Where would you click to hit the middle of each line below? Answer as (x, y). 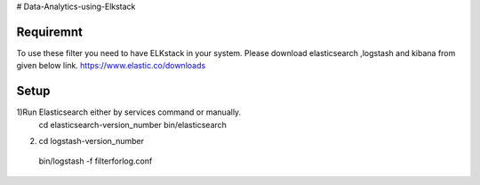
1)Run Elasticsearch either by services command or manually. (129, 112)
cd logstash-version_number (92, 141)
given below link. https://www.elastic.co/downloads (111, 66)
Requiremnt (50, 32)
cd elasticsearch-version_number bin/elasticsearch (132, 125)
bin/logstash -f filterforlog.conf (96, 161)
